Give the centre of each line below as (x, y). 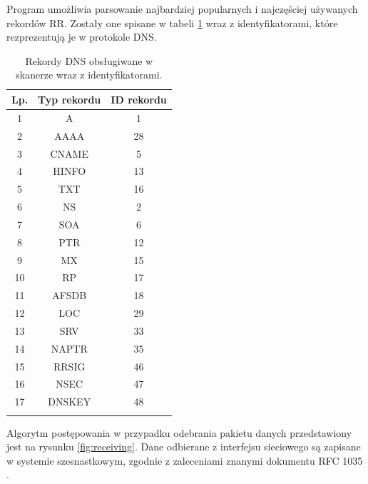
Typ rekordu (70, 99)
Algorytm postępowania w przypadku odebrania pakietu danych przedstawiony (179, 432)
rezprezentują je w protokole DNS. (82, 37)
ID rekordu (139, 99)
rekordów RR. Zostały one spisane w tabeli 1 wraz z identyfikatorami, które (172, 22)
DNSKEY (70, 402)
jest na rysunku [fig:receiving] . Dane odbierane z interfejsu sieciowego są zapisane (184, 447)
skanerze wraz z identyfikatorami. (89, 75)
